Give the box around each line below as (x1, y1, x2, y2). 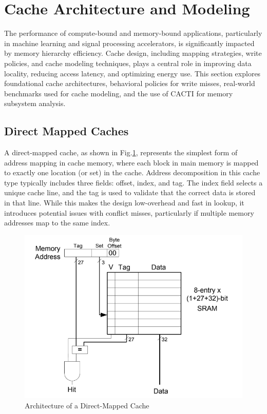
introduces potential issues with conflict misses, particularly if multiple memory (4, 207, 254, 218)
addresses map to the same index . (4, 217, 110, 228)
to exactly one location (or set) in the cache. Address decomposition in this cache (4, 167, 260, 178)
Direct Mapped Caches (4, 123, 129, 139)
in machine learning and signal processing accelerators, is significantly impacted (4, 37, 255, 48)
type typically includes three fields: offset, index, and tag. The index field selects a (4, 177, 263, 188)
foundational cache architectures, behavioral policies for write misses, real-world (4, 78, 255, 89)
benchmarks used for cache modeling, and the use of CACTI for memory (4, 88, 233, 98)
